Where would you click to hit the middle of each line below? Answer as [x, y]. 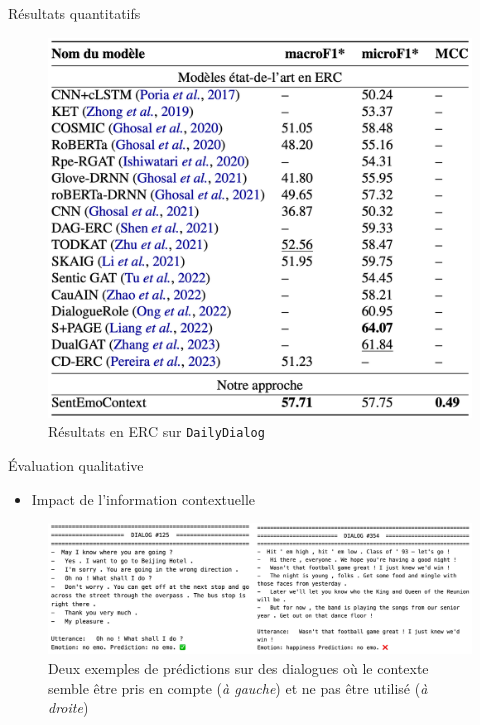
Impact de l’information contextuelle [143, 498]
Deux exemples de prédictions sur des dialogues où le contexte [238, 667]
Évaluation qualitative [76, 464]
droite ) [68, 707]
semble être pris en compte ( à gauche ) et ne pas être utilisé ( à [238, 687]
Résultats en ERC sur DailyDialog [156, 431]
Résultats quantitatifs [74, 13]
